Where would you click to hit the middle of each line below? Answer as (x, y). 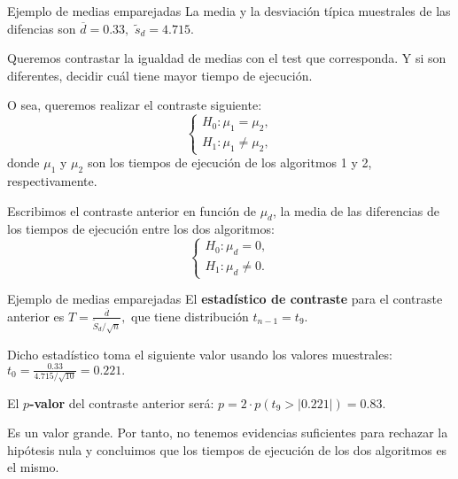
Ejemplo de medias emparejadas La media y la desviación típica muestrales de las (229, 11)
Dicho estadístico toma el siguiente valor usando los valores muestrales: (200, 354)
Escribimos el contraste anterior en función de (132, 210)
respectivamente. (52, 180)
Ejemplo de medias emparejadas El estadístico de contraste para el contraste (225, 299)
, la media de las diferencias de (356, 210)
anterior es (36, 316)
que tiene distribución (190, 316)
